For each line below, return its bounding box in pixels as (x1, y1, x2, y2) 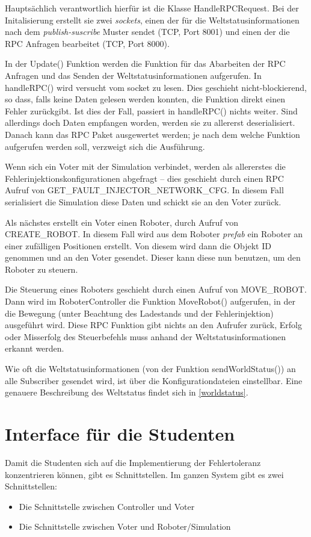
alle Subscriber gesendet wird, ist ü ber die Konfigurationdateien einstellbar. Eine (5, 374, 303, 386)
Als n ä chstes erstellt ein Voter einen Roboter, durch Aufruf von (5, 216, 239, 228)
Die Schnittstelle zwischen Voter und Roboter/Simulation (19, 520, 231, 533)
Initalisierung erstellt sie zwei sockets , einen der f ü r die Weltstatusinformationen (5, 13, 300, 26)
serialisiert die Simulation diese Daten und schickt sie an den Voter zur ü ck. (5, 195, 282, 208)
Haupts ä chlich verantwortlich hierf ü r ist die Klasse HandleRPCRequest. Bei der (5, 2, 299, 14)
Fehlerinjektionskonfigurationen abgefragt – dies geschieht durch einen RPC (5, 172, 284, 184)
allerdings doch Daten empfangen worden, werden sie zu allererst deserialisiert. (5, 116, 295, 129)
